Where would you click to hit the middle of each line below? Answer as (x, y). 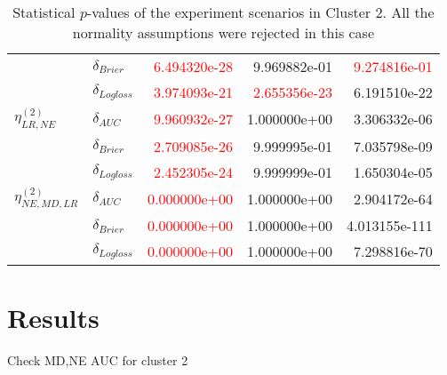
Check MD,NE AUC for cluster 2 (98, 360)
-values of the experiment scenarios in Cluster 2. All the (260, 12)
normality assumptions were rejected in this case (223, 32)
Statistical (44, 12)
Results (53, 318)
